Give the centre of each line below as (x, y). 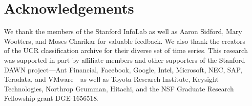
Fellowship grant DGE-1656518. (52, 98)
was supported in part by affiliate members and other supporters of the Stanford (125, 60)
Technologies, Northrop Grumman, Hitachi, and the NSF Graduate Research (119, 88)
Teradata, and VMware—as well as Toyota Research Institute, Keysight (111, 79)
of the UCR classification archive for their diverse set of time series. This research (126, 50)
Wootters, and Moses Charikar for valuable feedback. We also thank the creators (125, 41)
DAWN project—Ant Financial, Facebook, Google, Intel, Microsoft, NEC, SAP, (123, 69)
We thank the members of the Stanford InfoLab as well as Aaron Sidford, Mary (123, 31)
